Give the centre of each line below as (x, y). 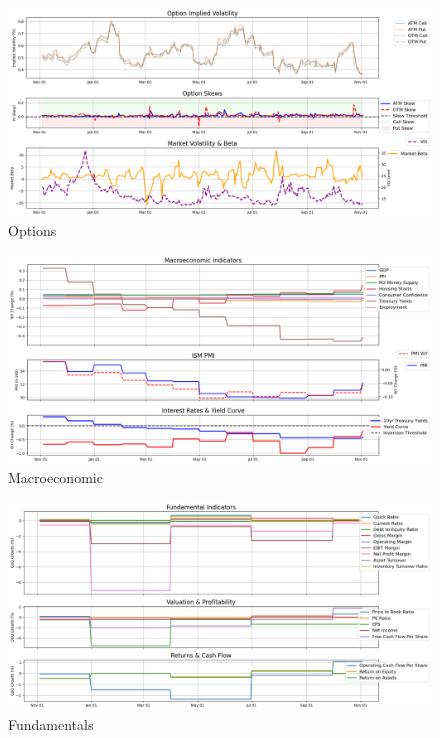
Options (32, 230)
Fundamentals (51, 724)
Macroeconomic (55, 477)
